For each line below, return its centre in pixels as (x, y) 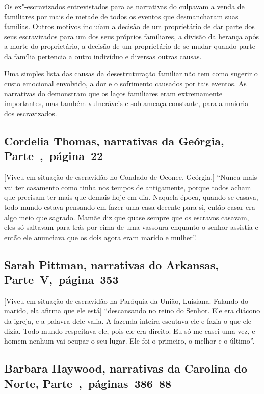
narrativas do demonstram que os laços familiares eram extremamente (113, 93)
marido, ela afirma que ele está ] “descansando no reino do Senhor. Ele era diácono (132, 311)
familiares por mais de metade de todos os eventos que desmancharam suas (121, 16)
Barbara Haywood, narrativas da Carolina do (126, 368)
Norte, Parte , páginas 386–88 (88, 383)
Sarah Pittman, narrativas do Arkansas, (112, 264)
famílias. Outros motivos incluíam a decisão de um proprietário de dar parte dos (129, 26)
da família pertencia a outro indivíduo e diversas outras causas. (103, 56)
